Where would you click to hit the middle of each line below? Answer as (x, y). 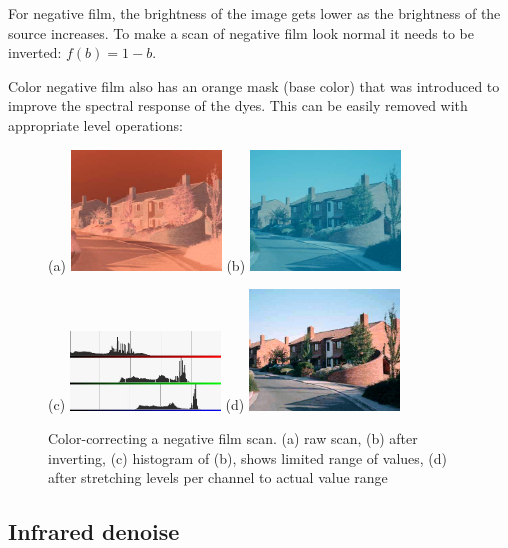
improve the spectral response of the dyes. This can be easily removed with (238, 105)
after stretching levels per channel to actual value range (218, 477)
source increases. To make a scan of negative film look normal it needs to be (241, 32)
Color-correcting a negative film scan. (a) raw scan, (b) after (233, 438)
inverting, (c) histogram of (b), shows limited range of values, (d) (248, 457)
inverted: (35, 52)
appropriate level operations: (95, 124)
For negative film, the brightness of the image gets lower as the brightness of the (254, 13)
